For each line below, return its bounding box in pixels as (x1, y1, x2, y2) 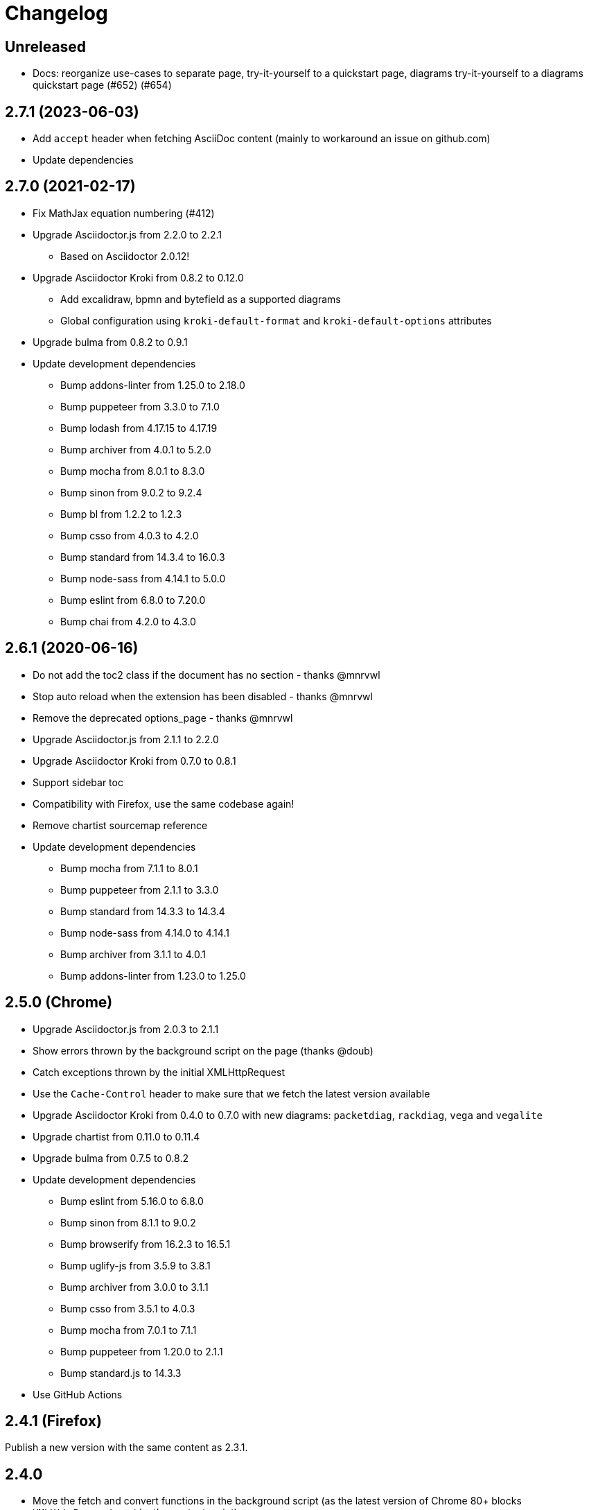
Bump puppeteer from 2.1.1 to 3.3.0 (60, 883, 219, 896)
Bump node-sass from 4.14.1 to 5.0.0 (60, 572, 226, 584)
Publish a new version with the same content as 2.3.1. (5, 1441, 248, 1454)
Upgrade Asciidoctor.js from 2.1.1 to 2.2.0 (33, 733, 219, 745)
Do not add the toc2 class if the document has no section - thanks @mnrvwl (33, 668, 380, 681)
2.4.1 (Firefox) (5, 1412, 102, 1430)
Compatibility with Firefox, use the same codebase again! (33, 797, 294, 810)
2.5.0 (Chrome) (5, 993, 113, 1012)
